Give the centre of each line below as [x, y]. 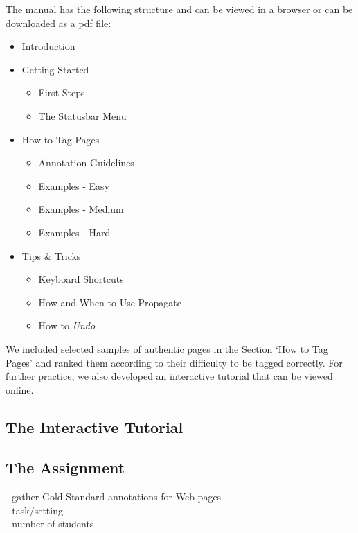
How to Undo [67, 325]
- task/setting [34, 510]
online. [20, 389]
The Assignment [65, 468]
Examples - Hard [74, 232]
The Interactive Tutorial [95, 427]
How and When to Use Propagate [110, 302]
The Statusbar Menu [82, 115]
